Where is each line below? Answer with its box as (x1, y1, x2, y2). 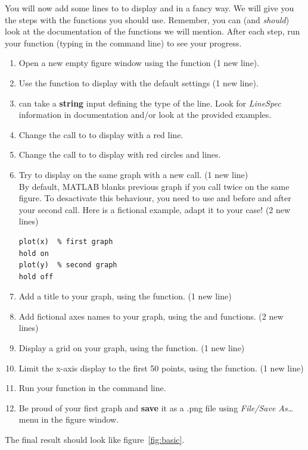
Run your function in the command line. (18, 382, 166, 394)
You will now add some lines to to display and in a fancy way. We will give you (5, 2, 294, 14)
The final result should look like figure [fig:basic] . (5, 433, 185, 446)
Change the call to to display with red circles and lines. (18, 148, 221, 161)
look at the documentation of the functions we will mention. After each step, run (5, 25, 300, 37)
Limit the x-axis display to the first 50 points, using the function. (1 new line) (18, 361, 304, 374)
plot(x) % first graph (18, 237, 113, 246)
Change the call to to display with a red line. (18, 128, 183, 140)
